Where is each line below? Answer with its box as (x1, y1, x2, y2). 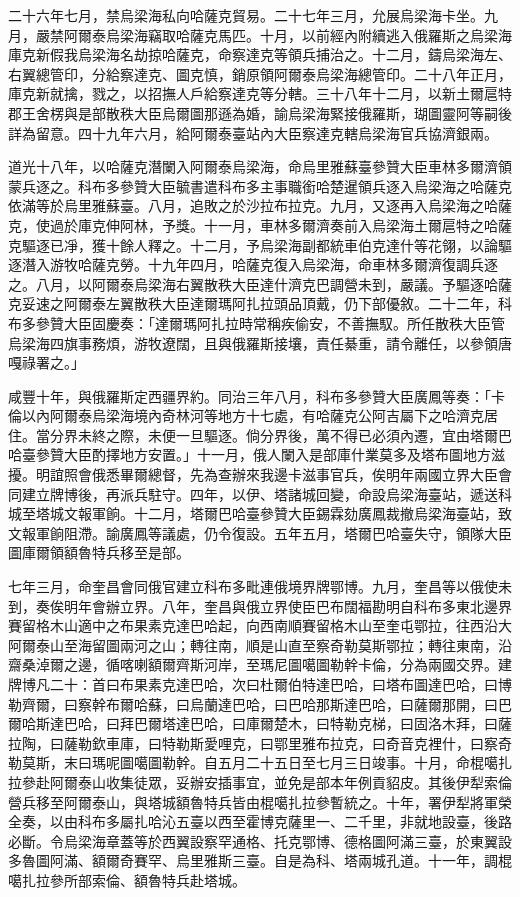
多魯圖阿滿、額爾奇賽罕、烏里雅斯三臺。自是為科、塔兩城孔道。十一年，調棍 (8, 850, 512, 871)
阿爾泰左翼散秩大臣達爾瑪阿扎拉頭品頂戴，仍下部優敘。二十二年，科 (63, 293, 512, 314)
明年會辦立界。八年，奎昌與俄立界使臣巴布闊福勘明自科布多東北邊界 (63, 595, 512, 616)
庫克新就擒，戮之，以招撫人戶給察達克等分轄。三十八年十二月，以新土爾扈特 (8, 83, 512, 104)
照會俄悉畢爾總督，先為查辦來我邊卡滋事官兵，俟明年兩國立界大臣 (63, 464, 498, 485)
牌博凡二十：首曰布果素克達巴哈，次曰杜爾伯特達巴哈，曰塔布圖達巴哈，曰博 (8, 674, 512, 694)
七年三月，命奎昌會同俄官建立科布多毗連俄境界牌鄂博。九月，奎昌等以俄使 (8, 576, 498, 597)
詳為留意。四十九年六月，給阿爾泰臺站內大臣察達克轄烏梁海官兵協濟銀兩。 (8, 122, 498, 143)
